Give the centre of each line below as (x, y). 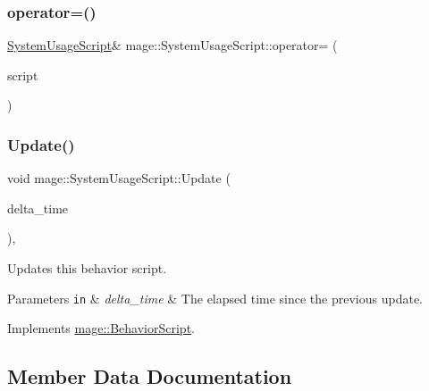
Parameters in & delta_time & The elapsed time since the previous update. (215, 298)
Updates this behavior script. (87, 268)
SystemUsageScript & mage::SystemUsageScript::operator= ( (172, 45)
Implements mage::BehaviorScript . (101, 328)
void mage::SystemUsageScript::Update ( (119, 178)
